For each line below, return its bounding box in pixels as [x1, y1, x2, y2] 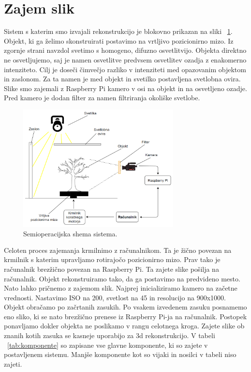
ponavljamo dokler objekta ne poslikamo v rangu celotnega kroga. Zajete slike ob [4, 321, 245, 331]
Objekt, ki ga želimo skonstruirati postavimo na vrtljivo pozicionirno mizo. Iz [4, 35, 234, 46]
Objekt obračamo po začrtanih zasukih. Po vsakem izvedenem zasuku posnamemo [4, 302, 247, 312]
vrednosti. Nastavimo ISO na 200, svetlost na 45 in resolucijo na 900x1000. [4, 292, 226, 302]
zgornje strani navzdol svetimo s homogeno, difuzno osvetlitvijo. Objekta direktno [4, 45, 247, 55]
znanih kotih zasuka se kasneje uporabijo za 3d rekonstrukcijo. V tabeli [4, 330, 215, 341]
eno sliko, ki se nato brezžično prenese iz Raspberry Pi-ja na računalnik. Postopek [4, 311, 247, 321]
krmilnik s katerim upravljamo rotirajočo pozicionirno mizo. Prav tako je [4, 254, 221, 264]
